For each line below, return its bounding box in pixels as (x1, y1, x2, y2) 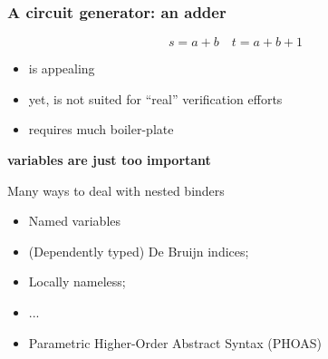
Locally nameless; (28, 272, 126, 291)
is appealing (28, 59, 95, 78)
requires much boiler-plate (28, 120, 174, 139)
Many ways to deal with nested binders (7, 180, 225, 199)
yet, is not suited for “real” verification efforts (28, 89, 283, 108)
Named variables (28, 211, 121, 230)
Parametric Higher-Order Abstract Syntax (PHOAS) (28, 333, 322, 352)
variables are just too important (7, 150, 211, 169)
